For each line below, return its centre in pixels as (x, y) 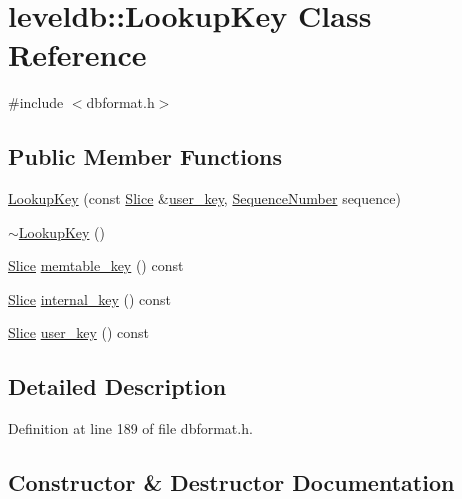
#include (36, 102)
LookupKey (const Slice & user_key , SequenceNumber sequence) (204, 198)
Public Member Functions (145, 156)
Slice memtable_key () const (96, 265)
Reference (77, 54)
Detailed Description (117, 386)
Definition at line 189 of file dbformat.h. (130, 428)
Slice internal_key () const (90, 298)
